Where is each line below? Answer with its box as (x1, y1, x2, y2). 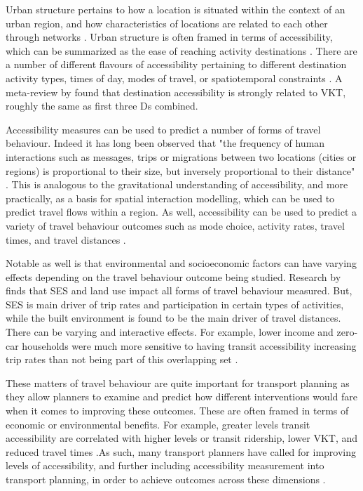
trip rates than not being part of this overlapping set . (6, 352, 238, 367)
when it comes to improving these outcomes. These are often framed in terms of (6, 403, 349, 418)
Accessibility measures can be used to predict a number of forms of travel (6, 122, 321, 136)
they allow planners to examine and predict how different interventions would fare (6, 389, 358, 404)
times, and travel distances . (6, 232, 126, 247)
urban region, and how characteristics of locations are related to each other (6, 15, 328, 30)
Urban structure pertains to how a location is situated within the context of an (6, 2, 345, 16)
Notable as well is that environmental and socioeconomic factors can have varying (6, 256, 357, 270)
